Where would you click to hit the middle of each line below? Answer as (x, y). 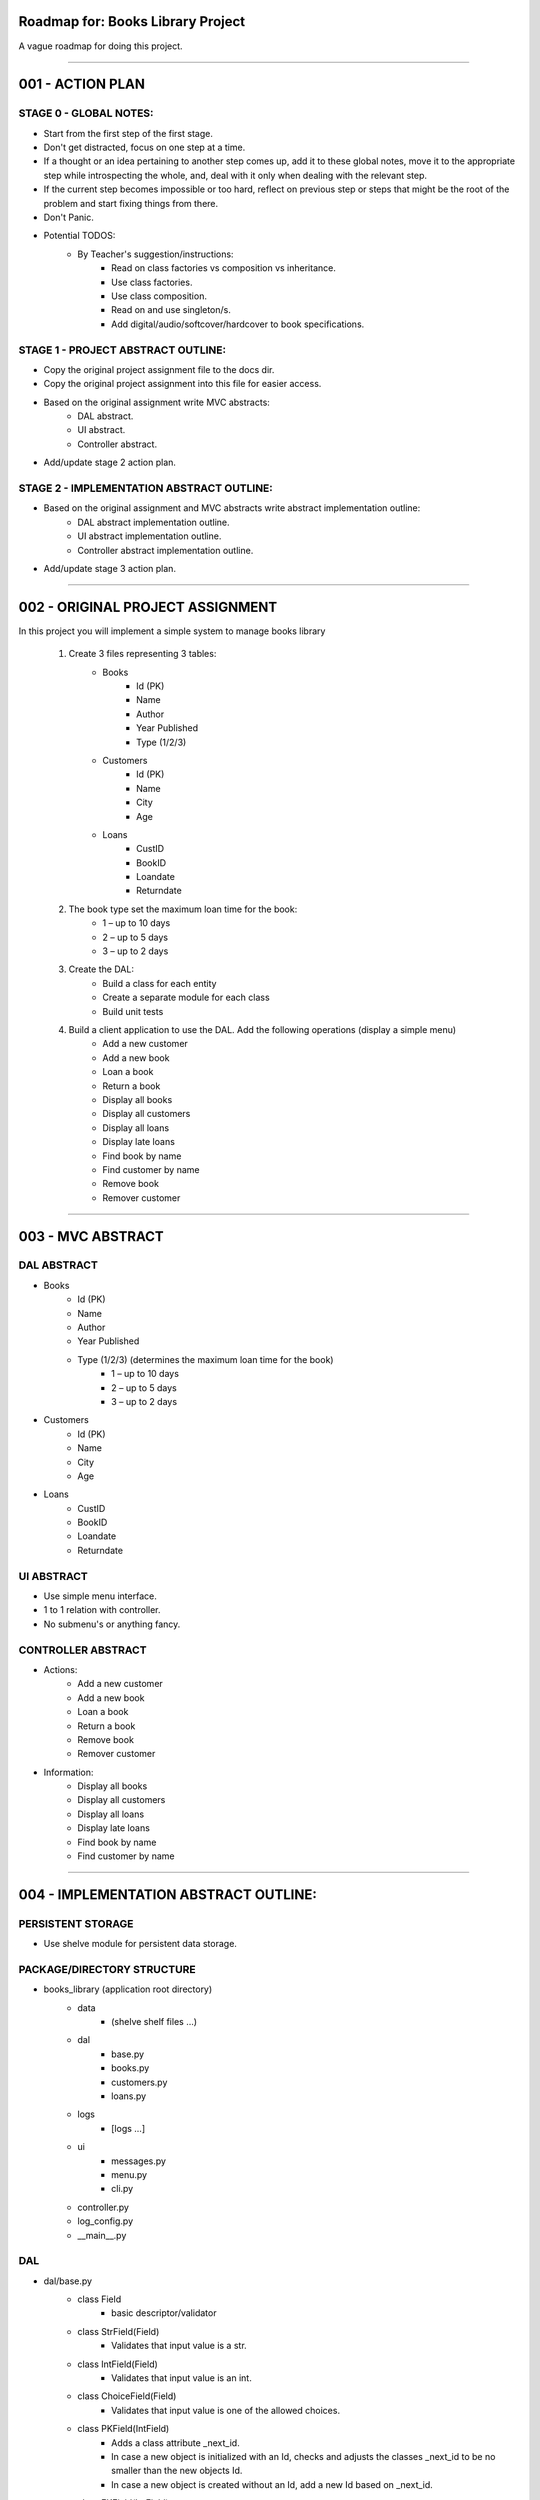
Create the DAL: (101, 969)
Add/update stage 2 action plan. (110, 462)
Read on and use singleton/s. (171, 310)
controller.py (103, 2207)
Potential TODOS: (79, 236)
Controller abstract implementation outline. (165, 550)
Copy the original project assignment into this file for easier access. (182, 384)
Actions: (60, 1669)
